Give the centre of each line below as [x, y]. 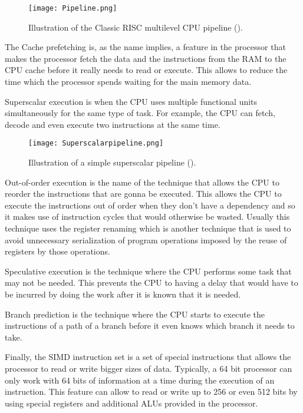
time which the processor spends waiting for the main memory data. [128, 82]
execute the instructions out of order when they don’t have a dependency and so [150, 205]
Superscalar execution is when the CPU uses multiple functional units [131, 101]
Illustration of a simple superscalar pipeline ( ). [112, 162]
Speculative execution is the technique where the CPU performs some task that [148, 271]
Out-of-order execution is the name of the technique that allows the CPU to [142, 182]
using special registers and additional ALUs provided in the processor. [131, 403]
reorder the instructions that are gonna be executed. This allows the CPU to [143, 194]
